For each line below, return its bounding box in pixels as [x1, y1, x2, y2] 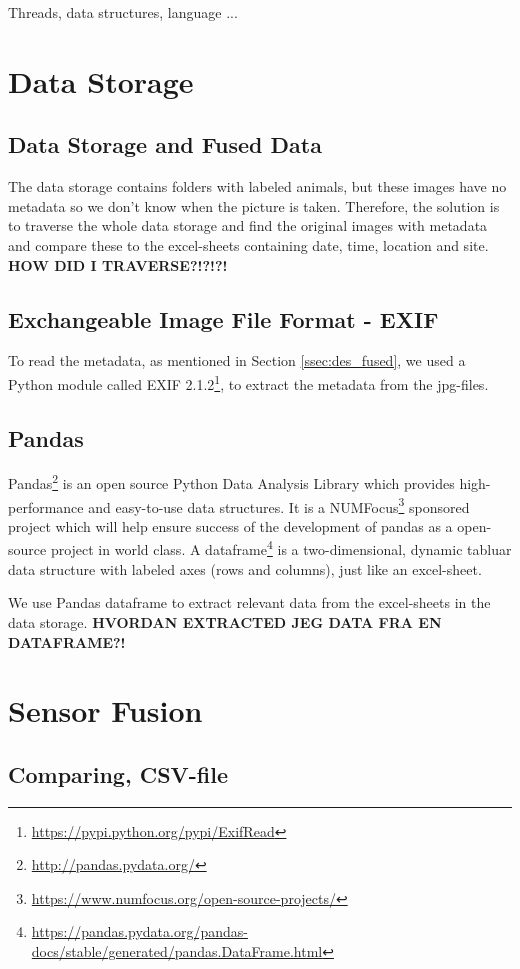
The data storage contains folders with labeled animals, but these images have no [8, 176, 507, 197]
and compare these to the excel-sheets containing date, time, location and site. [8, 234, 489, 255]
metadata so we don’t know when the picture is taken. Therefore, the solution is [8, 195, 500, 216]
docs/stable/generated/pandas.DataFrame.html [31, 941, 323, 962]
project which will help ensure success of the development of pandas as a [8, 515, 453, 536]
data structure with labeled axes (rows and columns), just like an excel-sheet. [8, 558, 482, 579]
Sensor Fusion [8, 690, 203, 731]
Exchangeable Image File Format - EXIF [8, 303, 439, 334]
